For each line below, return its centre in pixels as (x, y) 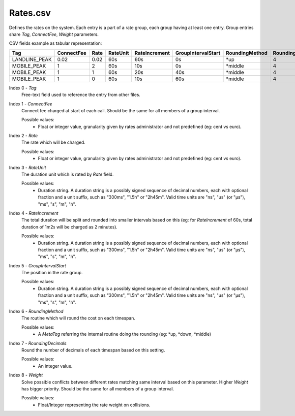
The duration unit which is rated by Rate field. (68, 174)
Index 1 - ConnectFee (31, 104)
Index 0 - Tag (23, 88)
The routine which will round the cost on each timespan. (78, 318)
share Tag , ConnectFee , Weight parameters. (54, 34)
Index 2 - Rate (23, 136)
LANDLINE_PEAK (32, 59)
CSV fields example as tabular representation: (56, 43)
